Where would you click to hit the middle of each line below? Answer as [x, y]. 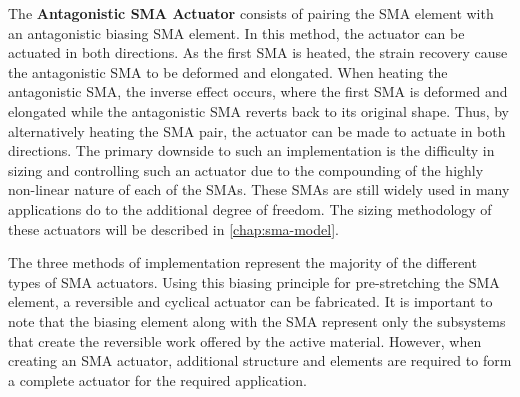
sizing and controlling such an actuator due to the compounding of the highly [246, 169]
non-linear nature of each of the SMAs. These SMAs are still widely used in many [259, 189]
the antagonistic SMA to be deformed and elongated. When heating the [228, 71]
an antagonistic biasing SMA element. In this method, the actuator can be [236, 32]
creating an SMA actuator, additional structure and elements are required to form [260, 360]
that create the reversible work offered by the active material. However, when [245, 340]
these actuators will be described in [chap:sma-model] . [173, 228]
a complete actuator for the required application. [157, 379]
